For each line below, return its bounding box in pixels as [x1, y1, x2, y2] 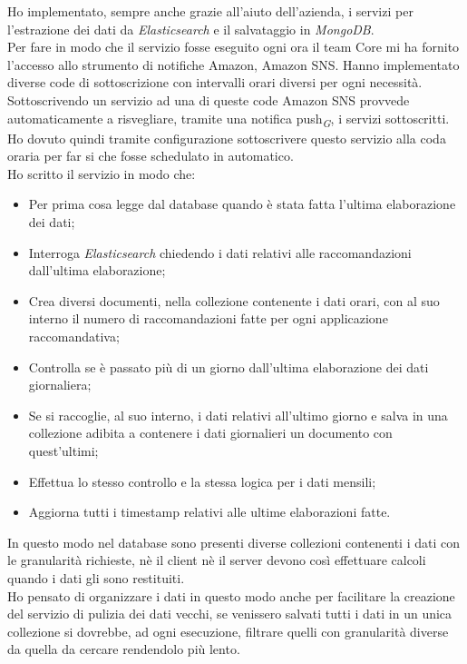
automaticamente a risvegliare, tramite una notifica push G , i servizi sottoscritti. [7, 108, 450, 130]
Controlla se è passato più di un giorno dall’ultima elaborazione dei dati [28, 357, 429, 376]
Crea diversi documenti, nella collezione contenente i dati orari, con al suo [28, 291, 440, 310]
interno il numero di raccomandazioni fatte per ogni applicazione [28, 309, 388, 328]
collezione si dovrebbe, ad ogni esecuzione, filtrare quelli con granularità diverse [7, 621, 449, 640]
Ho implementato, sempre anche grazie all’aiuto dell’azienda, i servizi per [7, 2, 413, 20]
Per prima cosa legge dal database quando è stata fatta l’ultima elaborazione [28, 194, 456, 213]
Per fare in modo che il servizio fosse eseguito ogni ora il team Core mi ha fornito [7, 37, 460, 56]
